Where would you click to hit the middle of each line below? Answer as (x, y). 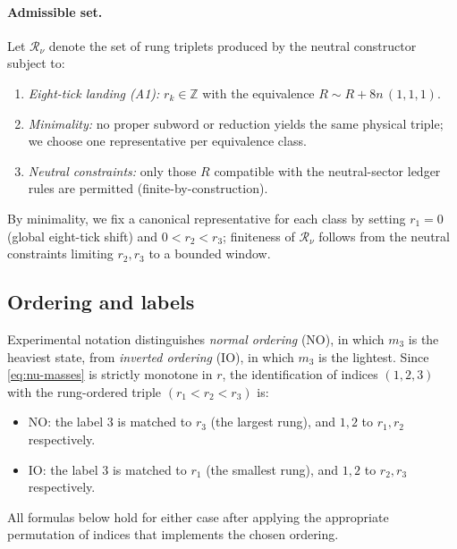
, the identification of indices (300, 374)
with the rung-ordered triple (85, 391)
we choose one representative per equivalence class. (167, 141)
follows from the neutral (384, 236)
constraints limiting (60, 253)
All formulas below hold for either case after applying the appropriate (198, 516)
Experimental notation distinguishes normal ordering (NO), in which (196, 338)
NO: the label (66, 422)
